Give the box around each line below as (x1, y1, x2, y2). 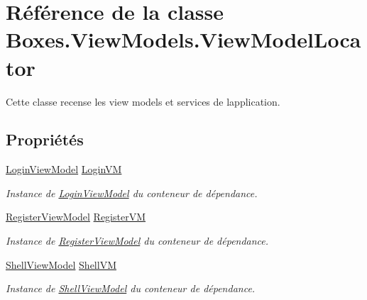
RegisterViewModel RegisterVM (6, 209, 146, 224)
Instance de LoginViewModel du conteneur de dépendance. (6, 185, 258, 200)
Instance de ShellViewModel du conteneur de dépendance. (6, 281, 256, 296)
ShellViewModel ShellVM (6, 257, 116, 272)
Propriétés (6, 128, 84, 150)
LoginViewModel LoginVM (6, 162, 122, 177)
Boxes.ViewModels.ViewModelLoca (6, 25, 361, 54)
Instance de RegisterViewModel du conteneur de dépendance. (6, 233, 269, 248)
